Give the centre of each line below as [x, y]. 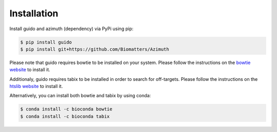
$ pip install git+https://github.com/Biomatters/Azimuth [95, 49]
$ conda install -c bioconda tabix [65, 116]
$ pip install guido [46, 42]
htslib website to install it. [36, 86]
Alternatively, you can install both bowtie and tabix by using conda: [80, 96]
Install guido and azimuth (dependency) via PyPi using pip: [71, 29]
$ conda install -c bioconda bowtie [66, 109]
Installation [34, 13]
